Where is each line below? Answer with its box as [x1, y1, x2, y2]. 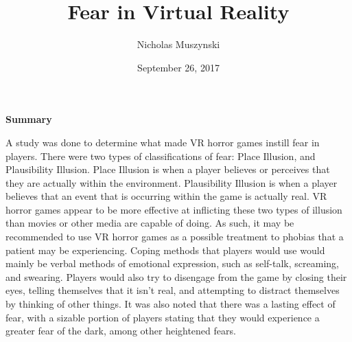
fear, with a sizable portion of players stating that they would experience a [5, 310, 320, 324]
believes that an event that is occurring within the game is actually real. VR [5, 189, 327, 203]
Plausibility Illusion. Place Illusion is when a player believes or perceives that [5, 162, 330, 176]
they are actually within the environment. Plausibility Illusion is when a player [5, 175, 338, 190]
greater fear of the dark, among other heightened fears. [5, 323, 236, 338]
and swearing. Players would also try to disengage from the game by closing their [5, 269, 347, 284]
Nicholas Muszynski [137, 37, 220, 52]
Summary [5, 112, 52, 126]
